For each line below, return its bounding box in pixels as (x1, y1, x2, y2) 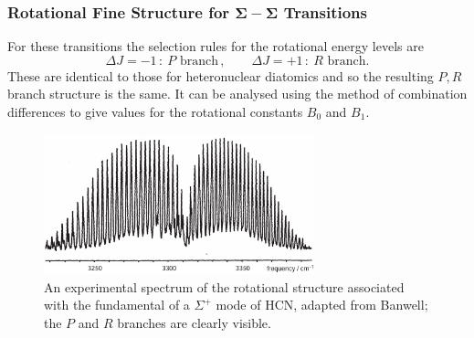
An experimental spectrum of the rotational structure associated (44, 277, 405, 296)
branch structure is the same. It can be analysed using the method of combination (7, 84, 468, 103)
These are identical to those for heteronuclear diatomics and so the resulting (7, 66, 434, 85)
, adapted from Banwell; (293, 295, 428, 314)
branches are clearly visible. (117, 312, 271, 332)
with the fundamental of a (44, 295, 190, 314)
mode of (216, 295, 261, 314)
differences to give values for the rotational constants (7, 102, 303, 121)
